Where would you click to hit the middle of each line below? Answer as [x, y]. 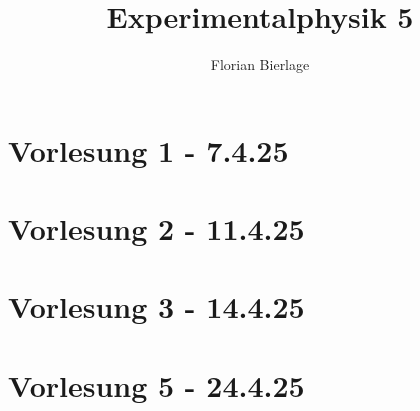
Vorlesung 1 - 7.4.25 [148, 149]
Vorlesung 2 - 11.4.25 [156, 228]
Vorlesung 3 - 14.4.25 [156, 306]
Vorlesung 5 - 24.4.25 [156, 384]
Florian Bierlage [260, 64]
